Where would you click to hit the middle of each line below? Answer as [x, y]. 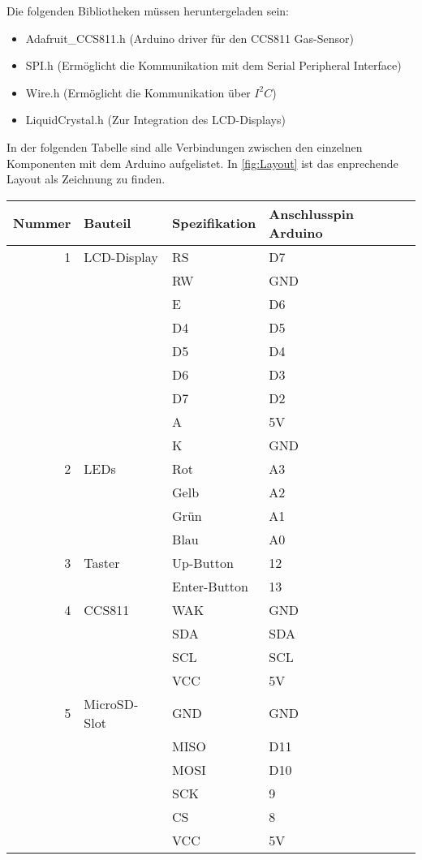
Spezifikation [214, 223]
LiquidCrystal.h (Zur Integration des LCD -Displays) [155, 120]
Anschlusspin [311, 213]
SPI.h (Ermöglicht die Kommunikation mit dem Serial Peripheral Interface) [213, 65]
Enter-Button [210, 586]
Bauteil [108, 223]
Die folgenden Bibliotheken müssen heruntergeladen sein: [148, 11]
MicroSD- [111, 703]
